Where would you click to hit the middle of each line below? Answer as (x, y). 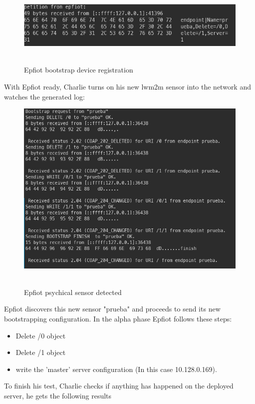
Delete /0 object (41, 335)
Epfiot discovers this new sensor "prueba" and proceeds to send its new (112, 309)
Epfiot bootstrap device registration (79, 70)
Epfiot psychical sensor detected (73, 292)
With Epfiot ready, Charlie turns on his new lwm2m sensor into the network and (127, 87)
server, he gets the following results (58, 395)
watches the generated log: (44, 96)
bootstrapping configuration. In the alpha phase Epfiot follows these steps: (118, 318)
